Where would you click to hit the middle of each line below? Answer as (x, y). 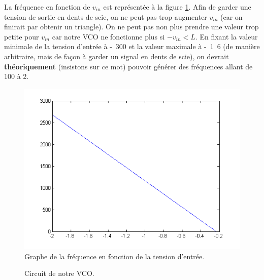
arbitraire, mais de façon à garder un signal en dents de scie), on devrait (117, 56)
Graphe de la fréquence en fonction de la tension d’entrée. (114, 256)
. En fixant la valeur (226, 36)
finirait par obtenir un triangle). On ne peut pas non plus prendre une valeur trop (131, 27)
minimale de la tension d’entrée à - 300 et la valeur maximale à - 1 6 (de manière (132, 46)
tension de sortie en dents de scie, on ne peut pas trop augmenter (106, 16)
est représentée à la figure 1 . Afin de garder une (177, 7)
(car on (232, 16)
